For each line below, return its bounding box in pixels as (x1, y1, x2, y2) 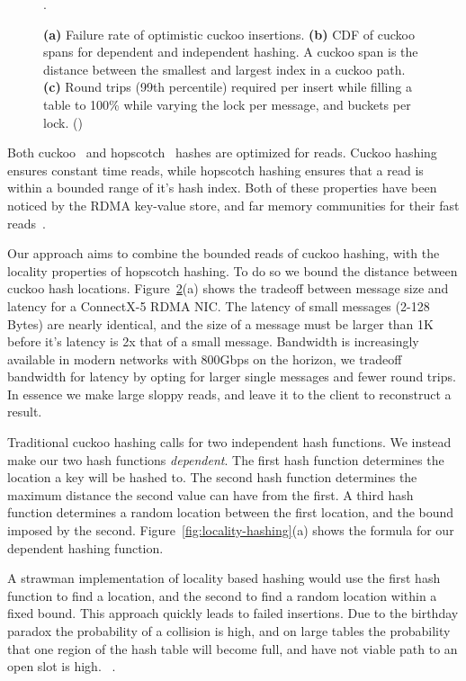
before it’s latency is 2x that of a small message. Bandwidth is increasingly (7, 332, 419, 351)
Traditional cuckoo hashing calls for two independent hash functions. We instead (7, 433, 452, 452)
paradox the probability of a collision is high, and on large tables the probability (7, 622, 451, 640)
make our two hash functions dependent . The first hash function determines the (7, 450, 444, 469)
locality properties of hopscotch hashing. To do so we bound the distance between (7, 261, 458, 280)
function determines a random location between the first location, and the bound (7, 503, 454, 522)
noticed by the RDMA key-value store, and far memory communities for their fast (7, 195, 460, 214)
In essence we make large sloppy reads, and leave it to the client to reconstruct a (7, 384, 452, 403)
